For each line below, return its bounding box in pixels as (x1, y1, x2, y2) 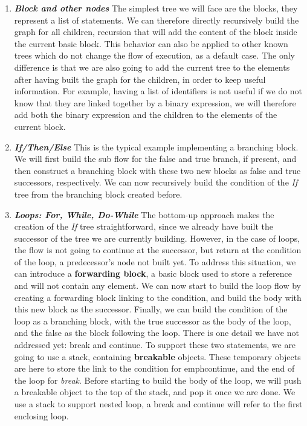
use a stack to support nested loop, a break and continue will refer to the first (14, 398, 303, 410)
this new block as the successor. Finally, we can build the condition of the (14, 303, 288, 315)
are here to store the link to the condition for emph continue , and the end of (14, 362, 295, 375)
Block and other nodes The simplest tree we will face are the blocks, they (14, 2, 298, 14)
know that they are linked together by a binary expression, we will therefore (14, 96, 296, 109)
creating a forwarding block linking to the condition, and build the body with (14, 291, 302, 303)
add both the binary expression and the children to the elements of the (14, 108, 277, 121)
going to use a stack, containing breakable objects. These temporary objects (14, 350, 301, 363)
